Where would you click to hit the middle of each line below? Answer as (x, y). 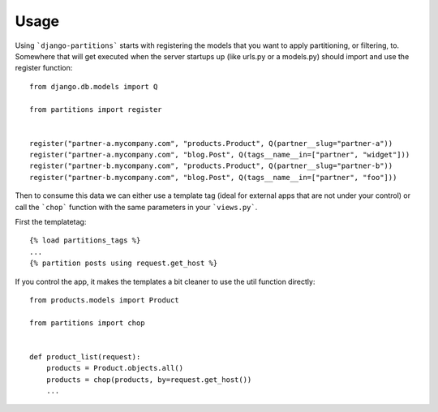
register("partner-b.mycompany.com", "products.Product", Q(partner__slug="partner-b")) (211, 166)
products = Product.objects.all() (115, 368)
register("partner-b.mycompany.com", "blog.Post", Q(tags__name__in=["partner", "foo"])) (213, 177)
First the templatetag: (51, 222)
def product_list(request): (85, 356)
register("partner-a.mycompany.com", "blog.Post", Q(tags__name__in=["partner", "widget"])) (220, 155)
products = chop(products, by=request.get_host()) (149, 380)
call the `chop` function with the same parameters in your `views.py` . (136, 207)
